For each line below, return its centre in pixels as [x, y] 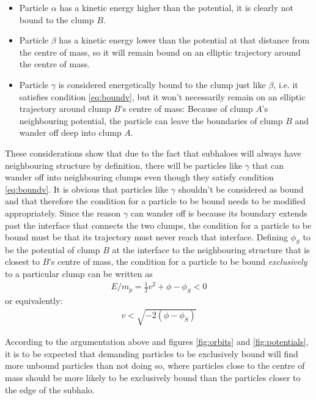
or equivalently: [34, 301]
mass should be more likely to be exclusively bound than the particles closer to [153, 377]
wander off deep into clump [70, 132]
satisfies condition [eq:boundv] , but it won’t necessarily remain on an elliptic [162, 96]
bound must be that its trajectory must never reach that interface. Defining [147, 237]
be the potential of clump [53, 249]
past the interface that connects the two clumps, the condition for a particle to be [158, 225]
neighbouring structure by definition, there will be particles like [124, 165]
